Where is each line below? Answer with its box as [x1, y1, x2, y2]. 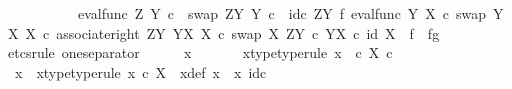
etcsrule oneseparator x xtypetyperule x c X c [8, 42, 393, 63]
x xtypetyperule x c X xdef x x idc [14, 61, 267, 82]
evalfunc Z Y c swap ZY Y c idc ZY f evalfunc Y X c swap [77, 3, 487, 23]
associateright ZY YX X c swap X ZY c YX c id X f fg [56, 22, 440, 43]
